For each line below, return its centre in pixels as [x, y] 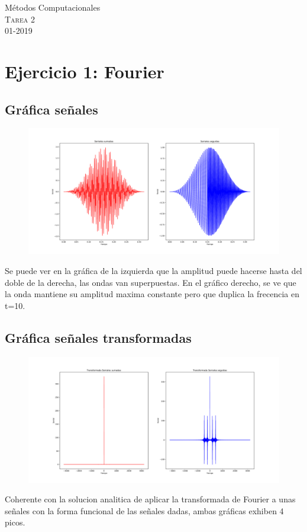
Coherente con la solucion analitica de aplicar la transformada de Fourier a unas [150, 499]
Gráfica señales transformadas [98, 337]
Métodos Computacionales [53, 7]
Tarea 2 [20, 19]
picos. [15, 522]
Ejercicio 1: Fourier [85, 71]
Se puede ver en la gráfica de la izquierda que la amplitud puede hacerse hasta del [153, 270]
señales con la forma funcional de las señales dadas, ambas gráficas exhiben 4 [144, 510]
